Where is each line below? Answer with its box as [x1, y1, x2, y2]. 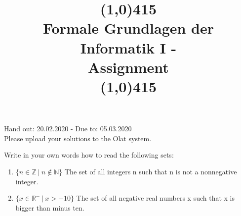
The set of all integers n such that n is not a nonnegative [65, 166, 237, 176]
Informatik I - [80, 37, 177, 57]
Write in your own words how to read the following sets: [4, 150, 174, 160]
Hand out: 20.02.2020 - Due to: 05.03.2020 [4, 123, 132, 134]
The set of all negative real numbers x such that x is [76, 193, 235, 203]
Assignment [88, 56, 169, 77]
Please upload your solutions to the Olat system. [4, 133, 152, 143]
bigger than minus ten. [15, 202, 84, 213]
